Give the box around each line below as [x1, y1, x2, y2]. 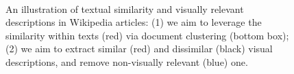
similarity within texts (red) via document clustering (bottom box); [5, 28, 289, 42]
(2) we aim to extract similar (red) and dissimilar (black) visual [5, 41, 273, 56]
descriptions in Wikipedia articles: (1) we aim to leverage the [5, 15, 262, 29]
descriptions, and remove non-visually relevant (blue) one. [5, 54, 248, 69]
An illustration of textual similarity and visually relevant [5, 1, 244, 16]
